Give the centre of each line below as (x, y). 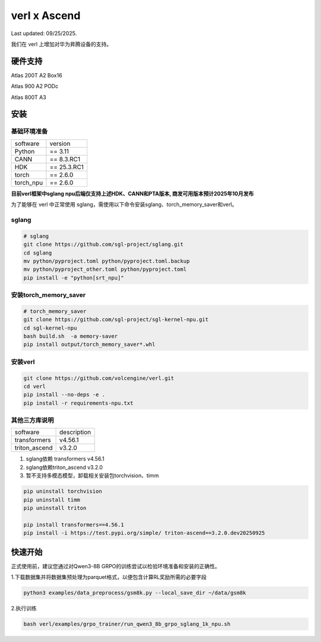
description (75, 433)
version (60, 143)
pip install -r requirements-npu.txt (78, 403)
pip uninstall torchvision (63, 491)
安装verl (23, 362)
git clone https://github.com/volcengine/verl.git (99, 378)
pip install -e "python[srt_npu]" (74, 278)
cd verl (34, 386)
